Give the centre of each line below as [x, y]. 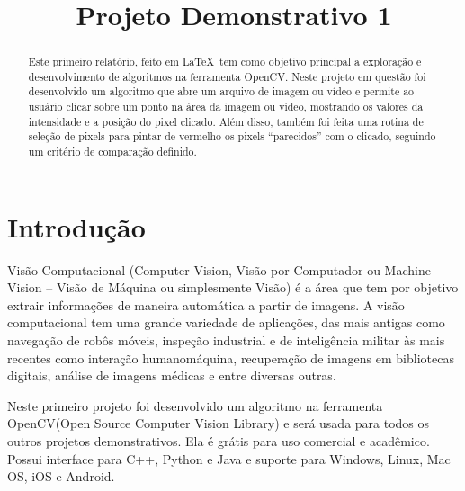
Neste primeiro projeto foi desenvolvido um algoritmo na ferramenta [195, 405]
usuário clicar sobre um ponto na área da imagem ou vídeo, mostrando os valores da [226, 107]
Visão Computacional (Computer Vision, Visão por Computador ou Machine [219, 269]
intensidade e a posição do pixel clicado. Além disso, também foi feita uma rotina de [226, 121]
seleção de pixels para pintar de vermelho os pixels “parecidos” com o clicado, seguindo [232, 136]
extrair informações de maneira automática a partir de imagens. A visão [206, 304]
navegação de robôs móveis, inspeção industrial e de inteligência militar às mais [226, 340]
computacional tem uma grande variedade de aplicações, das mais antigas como [226, 322]
